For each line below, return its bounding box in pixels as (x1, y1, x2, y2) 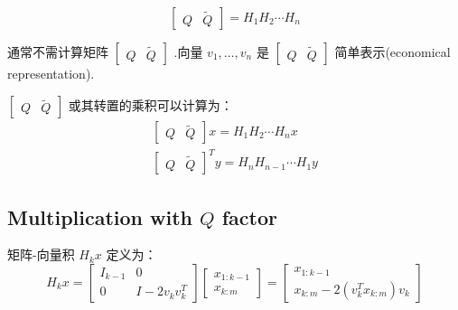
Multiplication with (7, 202, 193, 230)
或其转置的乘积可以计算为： (68, 95, 233, 114)
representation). (7, 64, 95, 82)
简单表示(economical (334, 42, 451, 61)
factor (221, 202, 277, 230)
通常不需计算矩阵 (7, 42, 108, 61)
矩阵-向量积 (7, 245, 75, 264)
